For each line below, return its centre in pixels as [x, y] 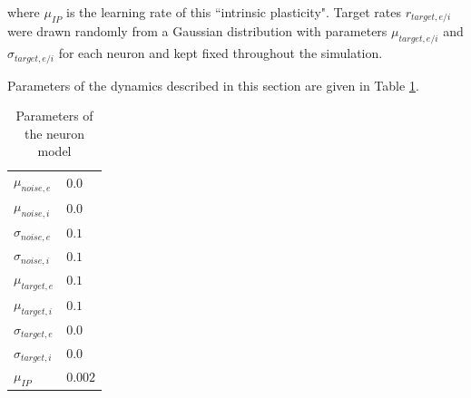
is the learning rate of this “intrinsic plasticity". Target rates [234, 12]
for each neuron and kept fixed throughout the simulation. [221, 53]
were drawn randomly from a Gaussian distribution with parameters [197, 31]
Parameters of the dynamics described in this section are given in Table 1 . [213, 85]
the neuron [54, 133]
